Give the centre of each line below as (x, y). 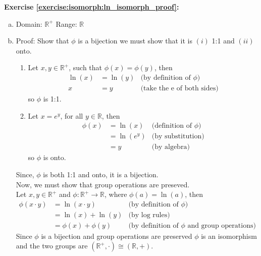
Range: (66, 23)
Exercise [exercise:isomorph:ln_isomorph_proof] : (92, 7)
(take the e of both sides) (179, 89)
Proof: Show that (42, 41)
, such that (86, 67)
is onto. (55, 157)
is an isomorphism (229, 236)
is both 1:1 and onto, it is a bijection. (101, 174)
